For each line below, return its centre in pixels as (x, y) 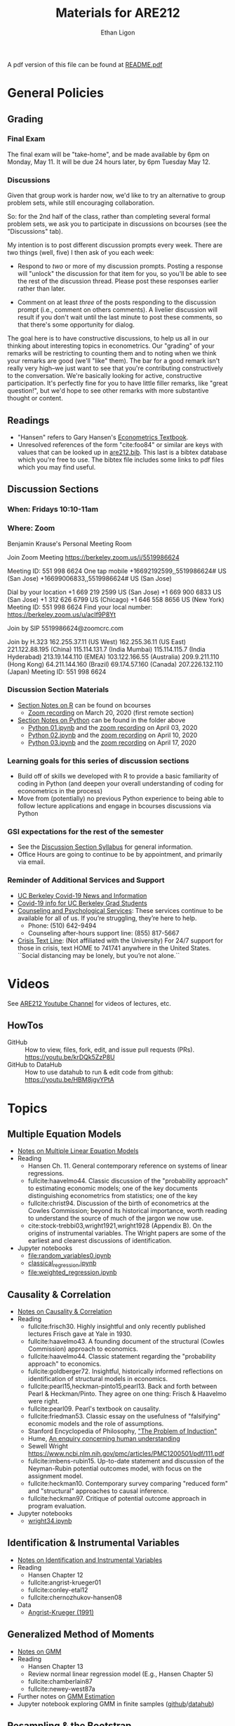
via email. (31, 862)
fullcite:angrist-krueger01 (65, 1582)
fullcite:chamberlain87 (60, 1681)
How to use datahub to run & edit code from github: (99, 1072)
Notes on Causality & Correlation (65, 1311)
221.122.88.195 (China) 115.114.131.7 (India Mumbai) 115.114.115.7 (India (106, 649)
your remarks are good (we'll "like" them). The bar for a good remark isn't (114, 361)
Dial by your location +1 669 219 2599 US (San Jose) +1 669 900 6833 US (114, 592)
